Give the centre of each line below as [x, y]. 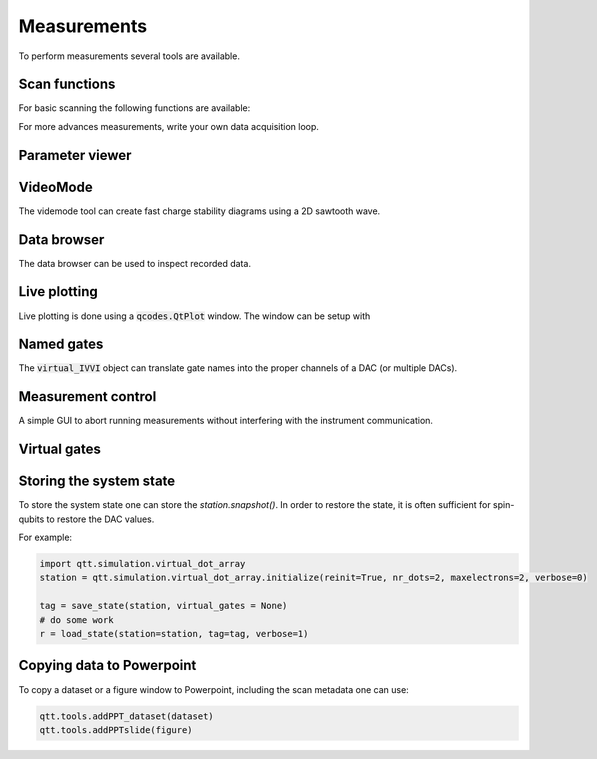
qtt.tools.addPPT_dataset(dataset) [126, 716]
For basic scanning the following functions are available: [134, 108]
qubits [31, 519]
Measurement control [87, 396]
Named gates [61, 344]
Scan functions [67, 84]
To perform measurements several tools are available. [129, 56]
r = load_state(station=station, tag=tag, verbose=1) [174, 634]
